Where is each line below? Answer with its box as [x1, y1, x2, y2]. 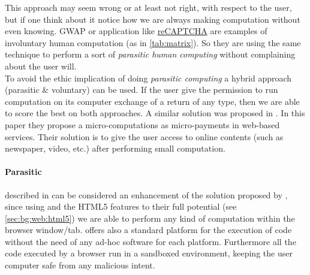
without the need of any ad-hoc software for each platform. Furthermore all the [5, 235, 296, 247]
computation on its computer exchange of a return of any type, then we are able [5, 95, 300, 107]
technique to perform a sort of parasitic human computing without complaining [5, 48, 296, 61]
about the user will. [5, 59, 77, 72]
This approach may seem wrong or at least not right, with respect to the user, [5, 1, 292, 13]
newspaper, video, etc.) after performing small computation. [5, 142, 225, 155]
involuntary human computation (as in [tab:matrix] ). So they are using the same [5, 36, 301, 49]
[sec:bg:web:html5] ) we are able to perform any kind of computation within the [5, 211, 295, 224]
